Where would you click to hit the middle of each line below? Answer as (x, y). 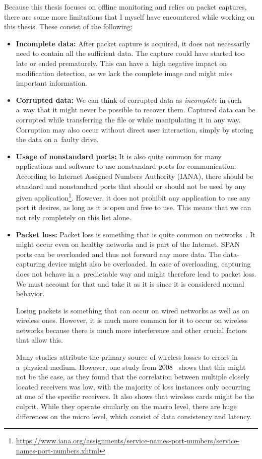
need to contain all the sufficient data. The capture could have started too (130, 53)
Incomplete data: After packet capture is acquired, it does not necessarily (133, 43)
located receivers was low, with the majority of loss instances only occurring (133, 386)
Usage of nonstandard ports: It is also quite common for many (119, 156)
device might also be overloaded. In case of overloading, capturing (149, 264)
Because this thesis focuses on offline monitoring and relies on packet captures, (125, 7)
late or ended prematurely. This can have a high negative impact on (121, 63)
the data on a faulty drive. (57, 139)
